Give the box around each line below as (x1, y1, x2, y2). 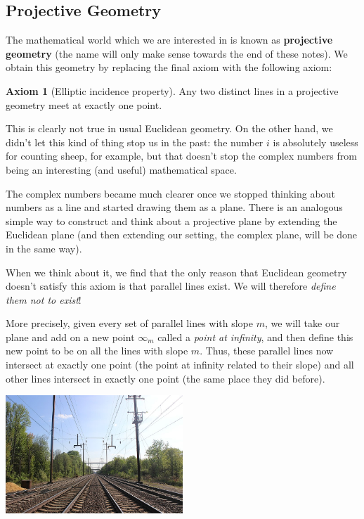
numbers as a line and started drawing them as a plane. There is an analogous (6, 200, 343, 214)
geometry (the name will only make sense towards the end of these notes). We (6, 46, 348, 60)
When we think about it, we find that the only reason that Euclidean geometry (6, 264, 347, 279)
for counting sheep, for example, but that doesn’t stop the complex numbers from (6, 148, 357, 163)
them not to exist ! (6, 292, 82, 307)
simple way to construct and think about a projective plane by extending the (6, 213, 337, 228)
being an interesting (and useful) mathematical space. (6, 162, 237, 177)
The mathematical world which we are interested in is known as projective (6, 32, 333, 47)
